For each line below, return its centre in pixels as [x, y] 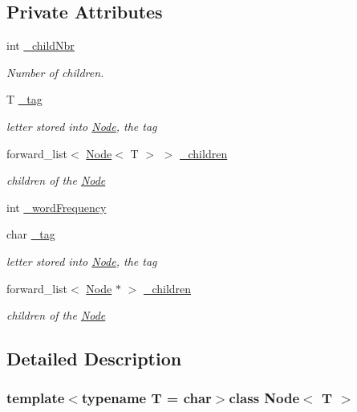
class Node [264, 398]
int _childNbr [41, 45]
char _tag [31, 234]
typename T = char [146, 398]
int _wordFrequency [57, 207]
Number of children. [55, 72]
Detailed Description [94, 359]
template [36, 398]
